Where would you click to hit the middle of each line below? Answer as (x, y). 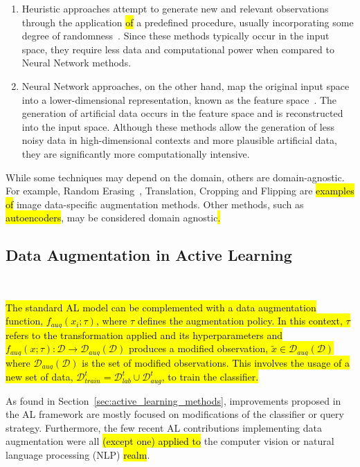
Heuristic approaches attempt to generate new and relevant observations (175, 8)
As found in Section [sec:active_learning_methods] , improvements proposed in (173, 400)
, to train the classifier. (210, 377)
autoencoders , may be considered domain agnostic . (113, 218)
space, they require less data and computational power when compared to (178, 49)
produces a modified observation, (198, 348)
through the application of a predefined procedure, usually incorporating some (188, 22)
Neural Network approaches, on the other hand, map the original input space (186, 85)
